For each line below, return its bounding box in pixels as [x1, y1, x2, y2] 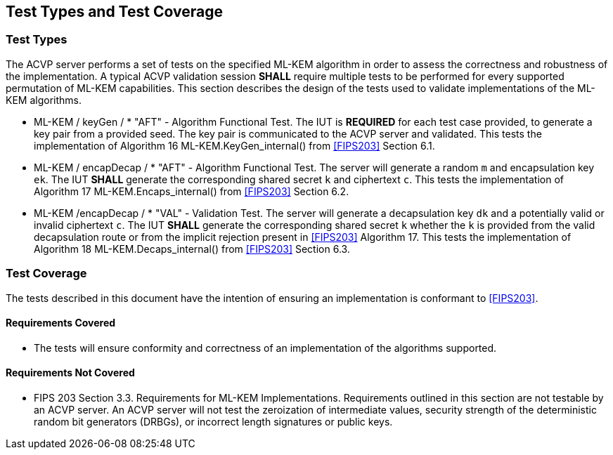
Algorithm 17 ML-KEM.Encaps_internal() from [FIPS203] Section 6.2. [34, 185, 349, 197]
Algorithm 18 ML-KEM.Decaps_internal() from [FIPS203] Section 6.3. [34, 242, 350, 255]
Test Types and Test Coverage [6, 3, 223, 20]
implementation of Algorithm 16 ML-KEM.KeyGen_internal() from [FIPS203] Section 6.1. [34, 139, 435, 152]
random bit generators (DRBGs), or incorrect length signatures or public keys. [34, 415, 393, 428]
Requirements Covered [6, 317, 116, 329]
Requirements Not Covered [6, 367, 135, 379]
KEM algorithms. [6, 93, 82, 106]
